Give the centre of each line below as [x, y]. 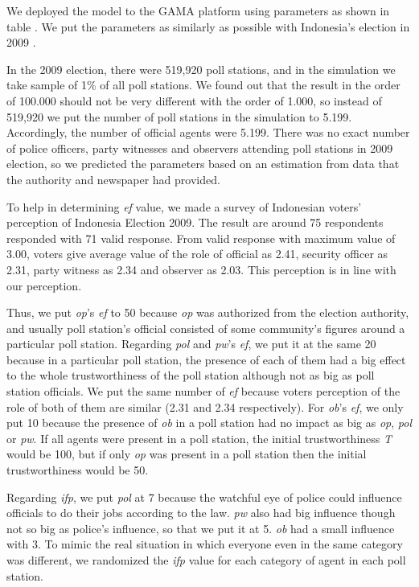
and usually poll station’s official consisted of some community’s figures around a [206, 328]
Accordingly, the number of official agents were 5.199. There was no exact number [208, 132]
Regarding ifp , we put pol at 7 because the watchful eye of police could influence [204, 497]
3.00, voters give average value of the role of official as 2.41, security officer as [197, 254]
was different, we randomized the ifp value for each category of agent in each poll [206, 560]
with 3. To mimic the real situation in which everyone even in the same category [205, 544]
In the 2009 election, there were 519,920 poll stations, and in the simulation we [201, 69]
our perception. [44, 285]
